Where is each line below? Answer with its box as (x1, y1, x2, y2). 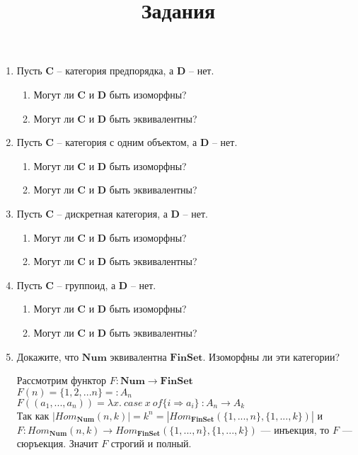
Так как (16, 408, 50, 422)
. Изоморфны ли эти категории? (202, 349, 340, 364)
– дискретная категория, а (57, 206, 168, 220)
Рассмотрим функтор (16, 373, 106, 388)
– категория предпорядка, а (57, 63, 174, 78)
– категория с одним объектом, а (57, 135, 197, 150)
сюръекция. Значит (16, 436, 98, 451)
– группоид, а (57, 277, 116, 292)
